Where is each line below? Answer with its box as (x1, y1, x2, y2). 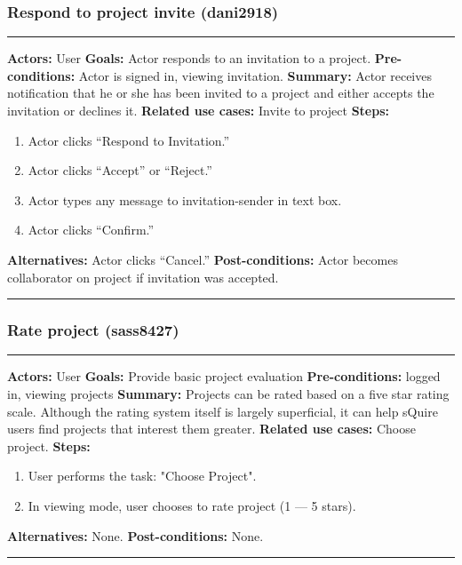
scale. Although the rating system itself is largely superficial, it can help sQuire (7, 402, 438, 420)
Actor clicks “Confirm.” (28, 220, 155, 239)
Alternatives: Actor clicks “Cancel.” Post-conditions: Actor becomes (7, 250, 398, 268)
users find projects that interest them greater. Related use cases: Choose (7, 419, 416, 438)
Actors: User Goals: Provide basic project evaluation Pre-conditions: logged (7, 367, 441, 386)
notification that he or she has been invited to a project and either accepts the (7, 84, 434, 102)
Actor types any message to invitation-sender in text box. (28, 190, 342, 209)
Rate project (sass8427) (7, 319, 179, 341)
